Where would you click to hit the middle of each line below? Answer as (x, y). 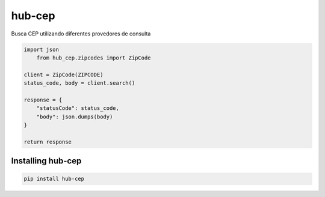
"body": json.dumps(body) (75, 117)
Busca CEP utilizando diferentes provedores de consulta (81, 34)
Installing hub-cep (46, 161)
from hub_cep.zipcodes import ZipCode (94, 58)
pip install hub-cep (54, 179)
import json (42, 49)
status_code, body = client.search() (79, 83)
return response (48, 142)
